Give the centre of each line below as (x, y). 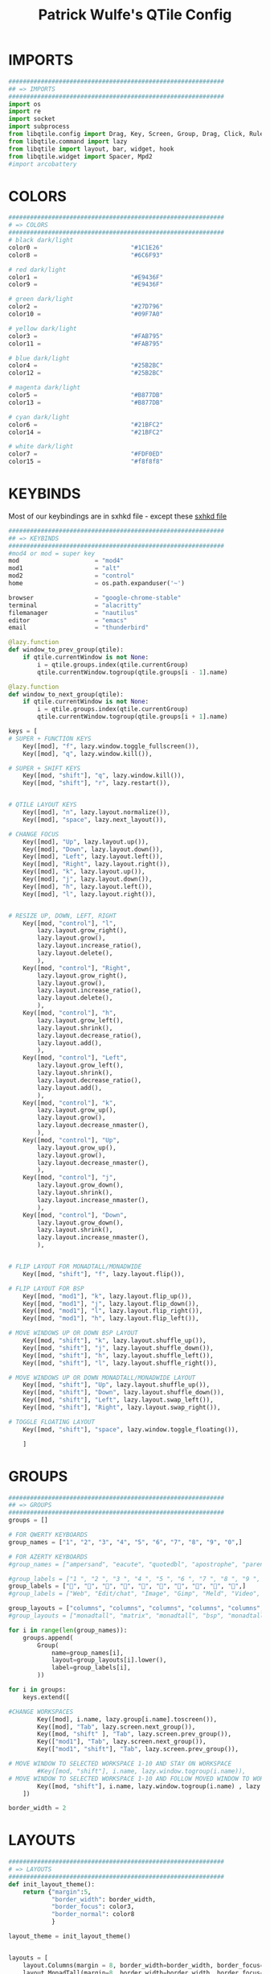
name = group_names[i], (88, 1653)
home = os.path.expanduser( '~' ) (96, 584)
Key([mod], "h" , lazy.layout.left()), (88, 886)
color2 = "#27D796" (86, 307)
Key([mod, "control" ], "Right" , (77, 968)
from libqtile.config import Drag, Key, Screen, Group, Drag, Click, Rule (136, 134)
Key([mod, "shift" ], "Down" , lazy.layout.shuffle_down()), (124, 1393)
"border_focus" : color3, (93, 1907)
